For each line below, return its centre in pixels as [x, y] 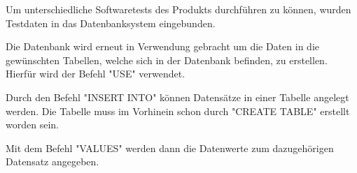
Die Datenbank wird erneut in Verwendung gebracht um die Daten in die [162, 46]
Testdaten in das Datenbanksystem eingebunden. [111, 23]
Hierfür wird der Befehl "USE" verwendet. [96, 74]
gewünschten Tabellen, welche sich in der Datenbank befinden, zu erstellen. [167, 60]
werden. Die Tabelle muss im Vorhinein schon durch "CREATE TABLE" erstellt [178, 111]
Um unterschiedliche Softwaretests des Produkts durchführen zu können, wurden [178, 9]
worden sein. [32, 125]
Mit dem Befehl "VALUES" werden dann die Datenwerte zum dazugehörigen [170, 148]
